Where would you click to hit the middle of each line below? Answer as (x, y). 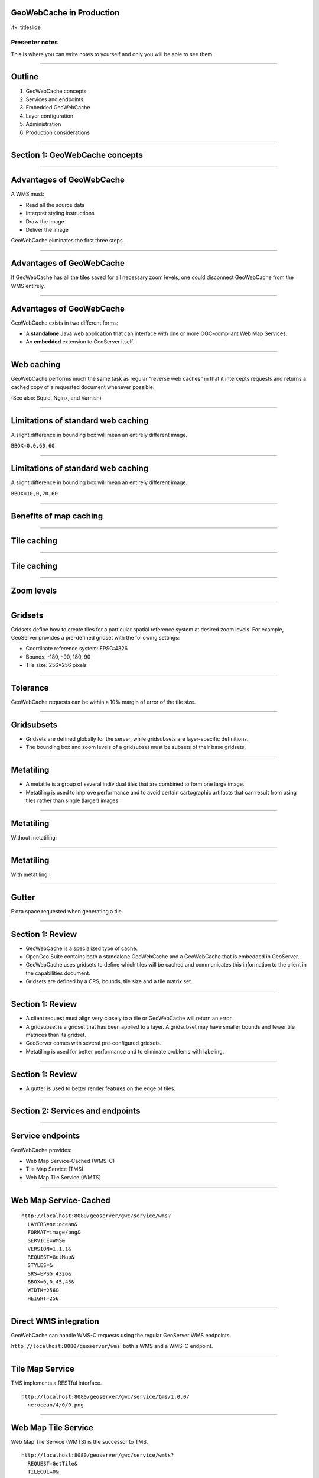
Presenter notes (35, 43)
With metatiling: (30, 874)
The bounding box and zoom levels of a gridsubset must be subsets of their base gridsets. (136, 747)
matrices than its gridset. (56, 1035)
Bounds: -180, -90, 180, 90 (58, 657)
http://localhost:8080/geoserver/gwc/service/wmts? (98, 1455)
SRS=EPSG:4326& (49, 1273)
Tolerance (30, 688)
